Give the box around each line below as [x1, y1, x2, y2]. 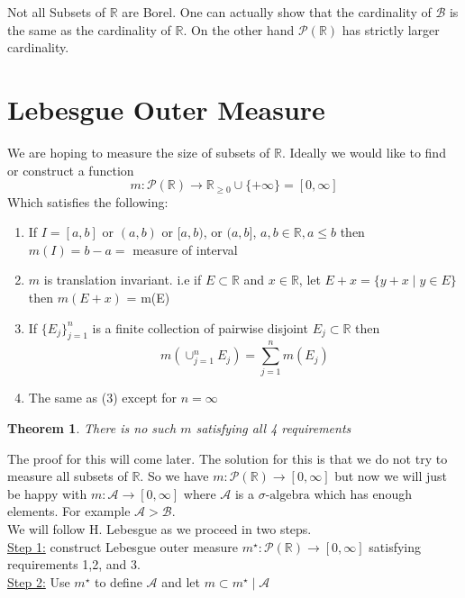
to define [95, 572, 142, 591]
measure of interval [132, 240, 238, 258]
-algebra [265, 488, 310, 502]
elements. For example [7, 502, 131, 521]
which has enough [314, 484, 412, 503]
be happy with [7, 484, 87, 503]
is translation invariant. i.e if [43, 270, 202, 289]
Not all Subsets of [7, 3, 106, 21]
